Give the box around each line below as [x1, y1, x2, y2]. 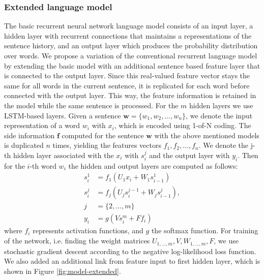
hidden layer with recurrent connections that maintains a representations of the [4, 30, 252, 41]
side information [4, 130, 55, 140]
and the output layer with [149, 149, 230, 160]
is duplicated [4, 140, 44, 150]
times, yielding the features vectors [52, 140, 162, 150]
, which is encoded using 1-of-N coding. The [114, 120, 251, 131]
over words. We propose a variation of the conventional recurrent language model [4, 50, 257, 60]
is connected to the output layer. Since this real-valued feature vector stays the [4, 70, 250, 81]
